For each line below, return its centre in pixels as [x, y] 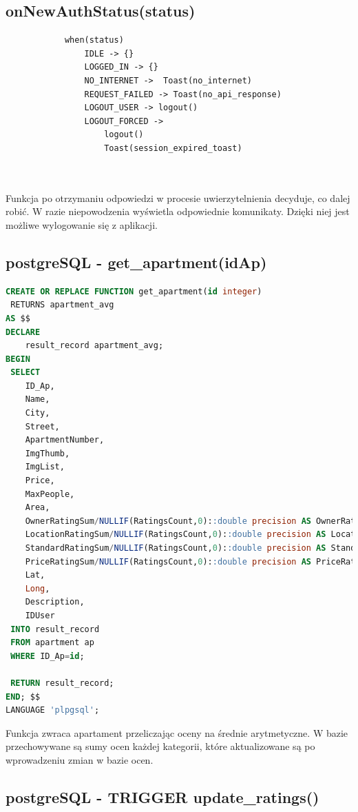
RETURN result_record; [62, 683]
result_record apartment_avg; [94, 346]
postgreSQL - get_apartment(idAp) [136, 262]
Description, [55, 602]
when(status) [94, 40]
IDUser [40, 615]
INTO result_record [55, 629]
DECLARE [23, 332]
